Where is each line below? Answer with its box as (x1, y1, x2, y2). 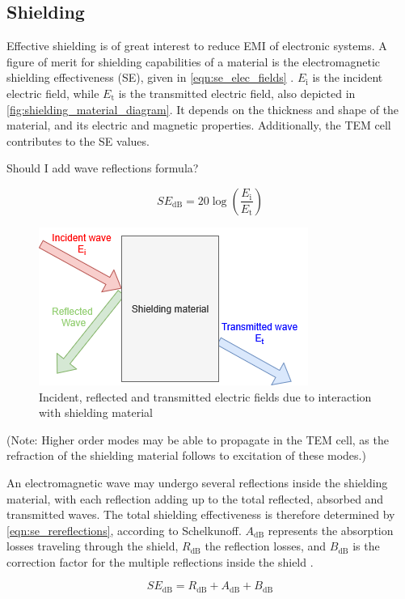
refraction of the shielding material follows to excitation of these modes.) (6, 447, 366, 464)
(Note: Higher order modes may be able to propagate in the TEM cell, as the (6, 431, 389, 448)
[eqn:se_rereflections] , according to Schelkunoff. (6, 521, 242, 538)
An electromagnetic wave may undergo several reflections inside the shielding (6, 474, 388, 491)
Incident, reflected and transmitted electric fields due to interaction (39, 388, 372, 405)
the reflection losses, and (205, 537, 327, 554)
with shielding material (39, 404, 153, 421)
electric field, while (6, 84, 99, 101)
